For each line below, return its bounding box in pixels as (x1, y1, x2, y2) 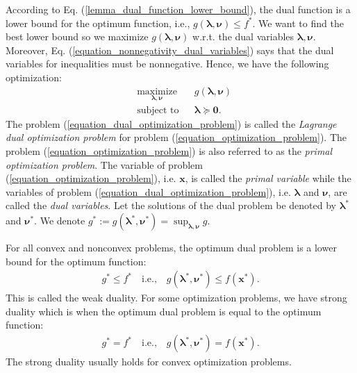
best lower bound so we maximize (6, 29, 149, 44)
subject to (137, 105, 179, 115)
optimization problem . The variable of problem (6, 157, 203, 172)
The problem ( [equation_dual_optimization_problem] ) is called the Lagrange (6, 116, 337, 131)
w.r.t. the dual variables (192, 29, 294, 44)
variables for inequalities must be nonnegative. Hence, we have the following (6, 56, 329, 71)
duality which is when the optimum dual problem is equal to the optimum (6, 304, 322, 318)
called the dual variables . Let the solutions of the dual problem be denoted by (6, 198, 336, 213)
